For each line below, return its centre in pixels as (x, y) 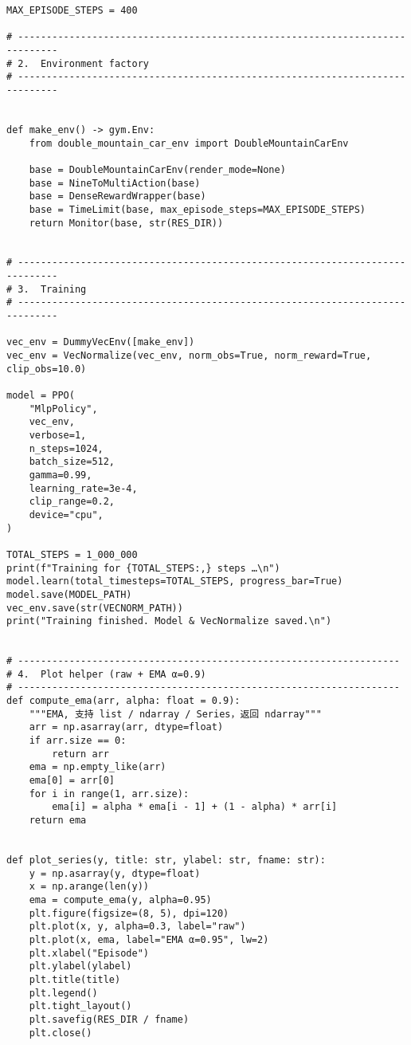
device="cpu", (66, 515)
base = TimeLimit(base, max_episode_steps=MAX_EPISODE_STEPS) (198, 209)
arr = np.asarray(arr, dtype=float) (126, 727)
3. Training (52, 289)
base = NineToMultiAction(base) (115, 183)
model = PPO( (41, 396)
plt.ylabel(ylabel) (80, 966)
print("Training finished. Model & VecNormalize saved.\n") (169, 621)
